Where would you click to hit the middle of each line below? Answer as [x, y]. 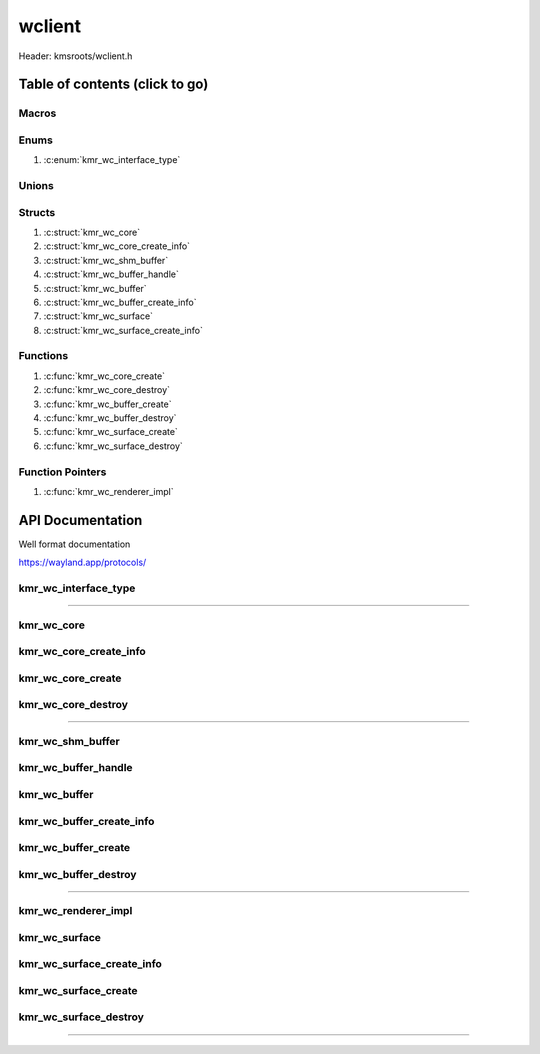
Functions [43, 356]
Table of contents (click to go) [113, 84]
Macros [37, 113]
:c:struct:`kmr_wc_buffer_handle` [111, 274]
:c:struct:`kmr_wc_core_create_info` [116, 246]
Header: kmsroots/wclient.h [75, 56]
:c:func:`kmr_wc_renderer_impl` [108, 491]
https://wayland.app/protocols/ [82, 562]
